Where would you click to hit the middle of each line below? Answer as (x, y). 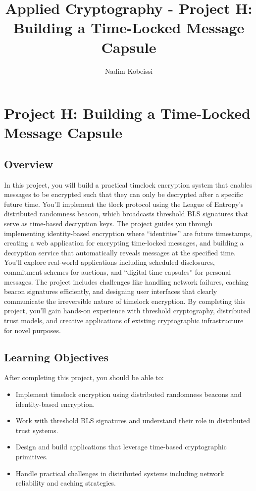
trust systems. (37, 430)
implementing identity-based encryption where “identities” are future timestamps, (128, 233)
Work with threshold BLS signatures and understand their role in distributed (133, 420)
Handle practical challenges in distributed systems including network (120, 473)
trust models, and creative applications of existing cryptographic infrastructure (124, 320)
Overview (29, 164)
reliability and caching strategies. (66, 483)
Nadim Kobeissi (129, 71)
